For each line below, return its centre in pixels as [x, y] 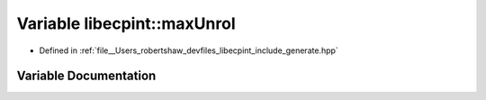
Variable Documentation [86, 76]
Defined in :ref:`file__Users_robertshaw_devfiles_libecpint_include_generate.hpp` [189, 50]
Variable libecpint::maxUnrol [126, 23]
